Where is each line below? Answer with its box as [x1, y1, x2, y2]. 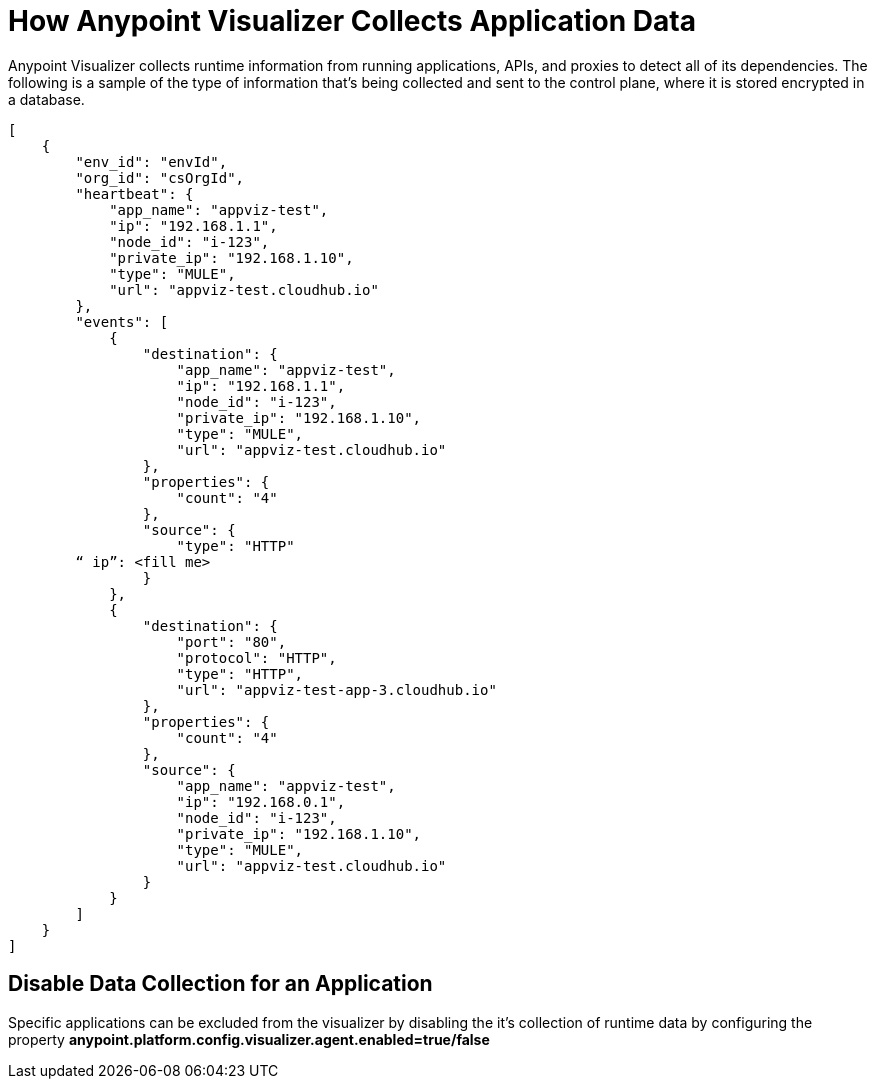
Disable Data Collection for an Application [8, 971, 433, 997]
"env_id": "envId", [75, 153, 228, 170]
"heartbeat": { [75, 185, 194, 202]
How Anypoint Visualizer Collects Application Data [8, 4, 696, 38]
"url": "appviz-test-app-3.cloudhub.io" [176, 681, 497, 698]
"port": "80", [176, 633, 287, 650]
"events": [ [75, 313, 169, 330]
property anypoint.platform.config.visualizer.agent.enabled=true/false [8, 1030, 490, 1048]
